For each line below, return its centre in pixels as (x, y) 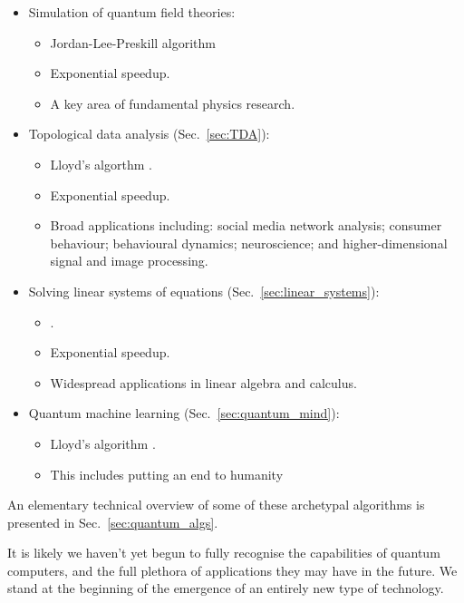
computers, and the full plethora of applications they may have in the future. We (232, 570)
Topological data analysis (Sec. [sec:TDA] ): (149, 134)
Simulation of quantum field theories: (132, 12)
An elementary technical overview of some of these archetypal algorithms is (216, 505)
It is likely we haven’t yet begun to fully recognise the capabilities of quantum (224, 553)
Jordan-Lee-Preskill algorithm (133, 42)
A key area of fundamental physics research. (173, 103)
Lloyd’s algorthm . (101, 164)
